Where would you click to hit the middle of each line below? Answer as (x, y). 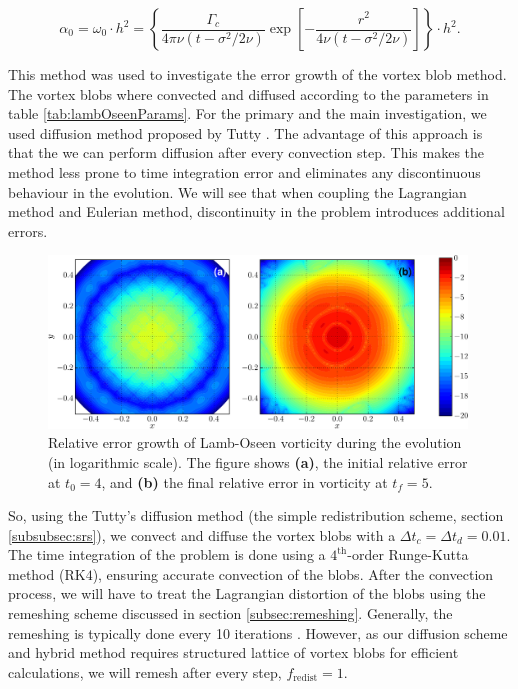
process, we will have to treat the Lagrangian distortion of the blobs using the (247, 593)
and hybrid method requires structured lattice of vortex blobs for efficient (233, 652)
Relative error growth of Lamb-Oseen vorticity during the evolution (255, 442)
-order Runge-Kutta (408, 554)
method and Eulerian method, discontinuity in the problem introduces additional (256, 211)
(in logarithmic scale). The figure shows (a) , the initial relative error (258, 461)
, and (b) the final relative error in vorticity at (244, 481)
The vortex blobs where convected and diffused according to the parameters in (248, 93)
